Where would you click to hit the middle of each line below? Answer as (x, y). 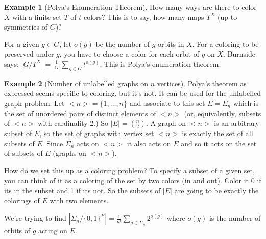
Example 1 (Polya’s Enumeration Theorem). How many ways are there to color (130, 7)
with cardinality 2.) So (73, 123)
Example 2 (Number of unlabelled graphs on (76, 83)
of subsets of (23, 153)
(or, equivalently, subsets (223, 113)
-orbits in (170, 44)
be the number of (123, 44)
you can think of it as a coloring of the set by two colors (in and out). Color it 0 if (133, 180)
